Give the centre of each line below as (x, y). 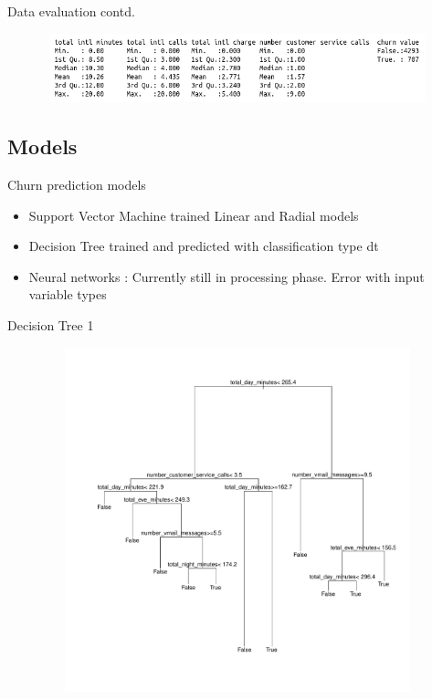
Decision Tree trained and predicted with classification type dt (204, 246)
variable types (68, 294)
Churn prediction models (77, 184)
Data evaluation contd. (71, 11)
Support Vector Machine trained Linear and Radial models (194, 215)
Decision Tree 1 (51, 324)
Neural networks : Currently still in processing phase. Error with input (227, 276)
